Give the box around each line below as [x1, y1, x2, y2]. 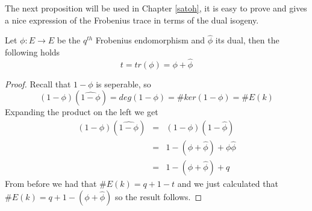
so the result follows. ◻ [114, 190, 202, 203]
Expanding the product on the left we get [5, 105, 158, 118]
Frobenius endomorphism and [95, 34, 205, 46]
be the [57, 34, 81, 46]
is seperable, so [96, 77, 151, 90]
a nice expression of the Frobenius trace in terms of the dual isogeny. [5, 13, 259, 26]
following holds [5, 46, 60, 58]
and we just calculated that [177, 177, 278, 190]
